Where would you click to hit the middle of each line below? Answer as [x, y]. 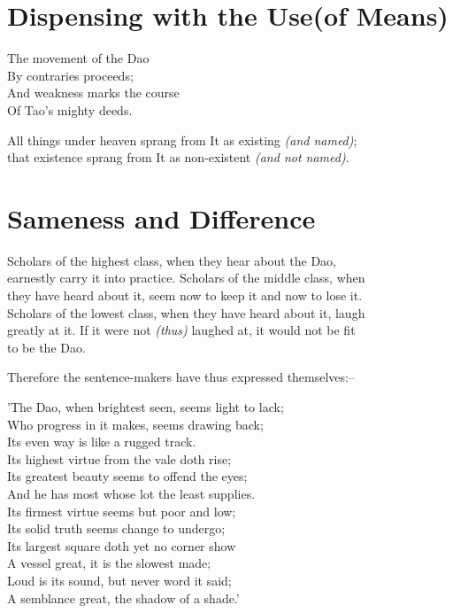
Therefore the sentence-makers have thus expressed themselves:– [181, 377]
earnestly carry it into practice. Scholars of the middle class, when [186, 278]
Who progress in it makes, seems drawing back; [135, 424]
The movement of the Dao [78, 58]
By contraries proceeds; [70, 75]
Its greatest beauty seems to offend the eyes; [127, 476]
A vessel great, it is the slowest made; [109, 563]
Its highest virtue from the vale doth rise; [119, 458]
